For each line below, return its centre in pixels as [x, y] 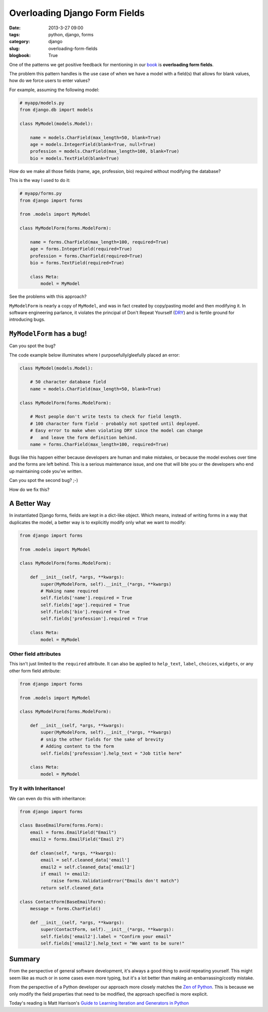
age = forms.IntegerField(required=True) [81, 249]
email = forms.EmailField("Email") [73, 832]
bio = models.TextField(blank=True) [74, 158]
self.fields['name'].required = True [86, 598]
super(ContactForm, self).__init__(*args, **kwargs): [107, 929]
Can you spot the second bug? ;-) [44, 480]
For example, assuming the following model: [54, 90]
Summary [25, 959]
